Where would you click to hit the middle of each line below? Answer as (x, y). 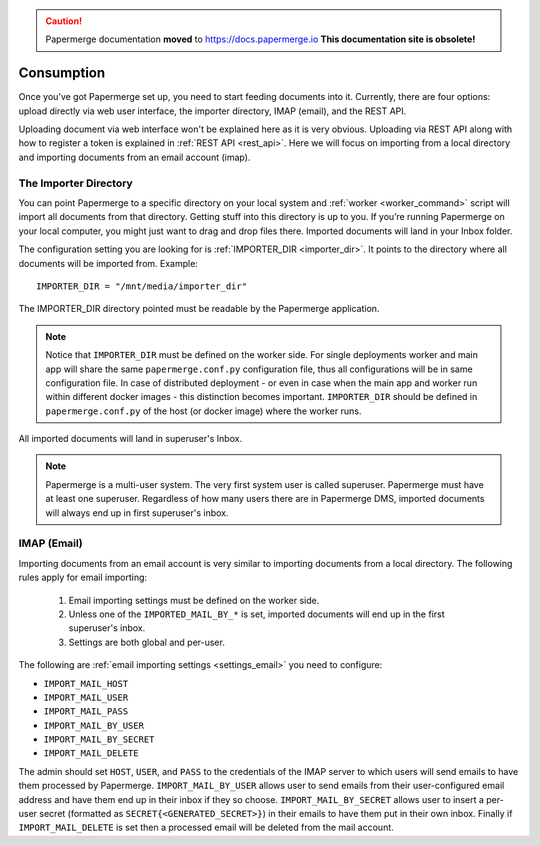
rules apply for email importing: (83, 577)
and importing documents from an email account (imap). (134, 157)
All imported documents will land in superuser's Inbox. (130, 439)
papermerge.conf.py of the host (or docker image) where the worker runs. (203, 411)
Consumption (62, 73)
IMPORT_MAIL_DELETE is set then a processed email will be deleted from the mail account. (206, 827)
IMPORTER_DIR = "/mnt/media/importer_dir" (142, 286)
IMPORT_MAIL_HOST (86, 683)
